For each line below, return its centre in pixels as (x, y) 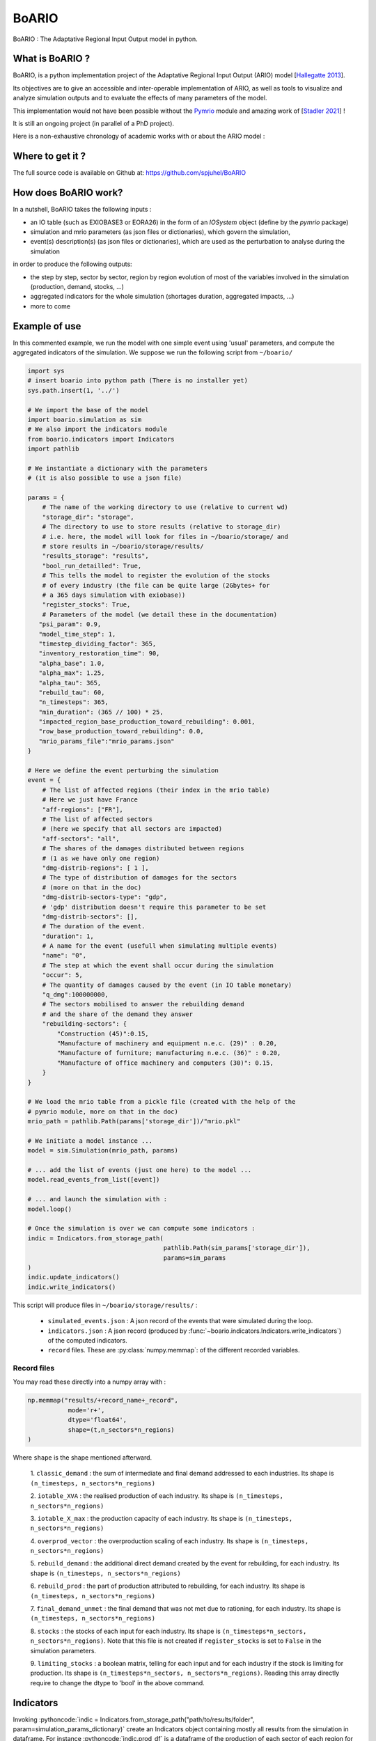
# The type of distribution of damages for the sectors (140, 878)
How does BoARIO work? (68, 193)
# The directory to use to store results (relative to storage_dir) (162, 527)
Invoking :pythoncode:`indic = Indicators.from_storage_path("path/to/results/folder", (134, 1719)
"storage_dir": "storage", (88, 517)
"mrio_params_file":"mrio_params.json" (107, 741)
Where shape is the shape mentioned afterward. (83, 1457)
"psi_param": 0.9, (70, 624)
